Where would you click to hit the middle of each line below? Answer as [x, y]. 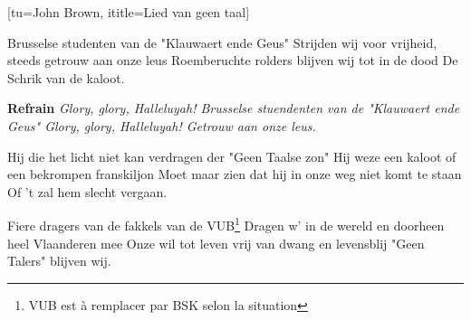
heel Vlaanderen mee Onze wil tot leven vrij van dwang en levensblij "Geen [216, 243]
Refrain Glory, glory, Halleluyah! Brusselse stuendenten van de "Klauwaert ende [234, 108]
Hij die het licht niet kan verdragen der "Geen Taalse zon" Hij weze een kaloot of [232, 156]
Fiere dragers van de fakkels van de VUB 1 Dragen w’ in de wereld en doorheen [226, 224]
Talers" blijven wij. [59, 261]
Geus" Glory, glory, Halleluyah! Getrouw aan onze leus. [162, 125]
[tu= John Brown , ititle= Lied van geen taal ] [129, 12]
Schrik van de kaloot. [66, 77]
